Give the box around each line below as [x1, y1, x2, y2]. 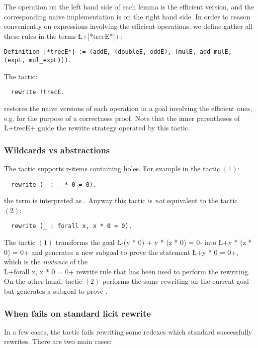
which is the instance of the [4, 256, 88, 267]
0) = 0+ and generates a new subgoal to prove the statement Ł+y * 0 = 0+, [4, 246, 239, 257]
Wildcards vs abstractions [4, 143, 110, 156]
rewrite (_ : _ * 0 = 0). [11, 181, 97, 188]
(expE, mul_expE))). [4, 57, 72, 64]
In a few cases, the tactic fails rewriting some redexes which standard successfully [4, 326, 252, 337]
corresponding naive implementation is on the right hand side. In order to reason [4, 11, 251, 21]
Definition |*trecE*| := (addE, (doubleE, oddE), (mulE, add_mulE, [4, 48, 232, 56]
